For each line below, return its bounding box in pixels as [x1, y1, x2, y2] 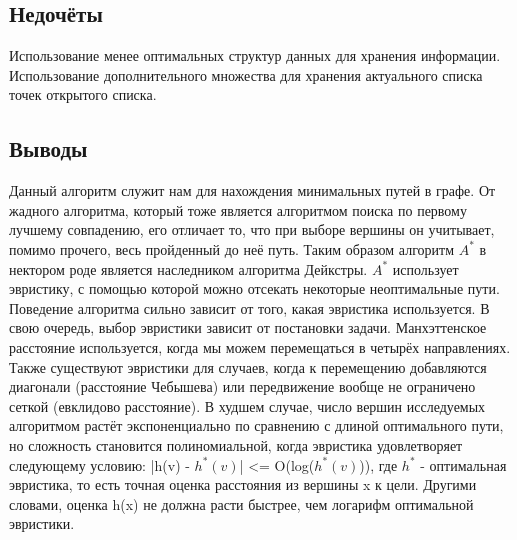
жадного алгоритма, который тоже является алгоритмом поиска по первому [9, 199, 467, 220]
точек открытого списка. [9, 84, 157, 105]
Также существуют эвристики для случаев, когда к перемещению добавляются [9, 356, 487, 377]
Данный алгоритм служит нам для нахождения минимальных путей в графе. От [9, 180, 496, 201]
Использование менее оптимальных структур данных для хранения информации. [9, 45, 501, 66]
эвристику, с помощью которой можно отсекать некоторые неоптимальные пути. [9, 278, 500, 299]
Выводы [9, 133, 88, 164]
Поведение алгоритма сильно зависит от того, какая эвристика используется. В [9, 297, 490, 318]
